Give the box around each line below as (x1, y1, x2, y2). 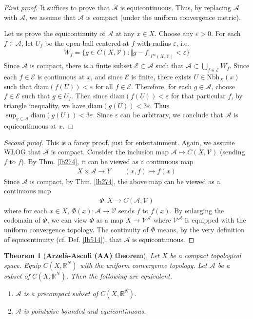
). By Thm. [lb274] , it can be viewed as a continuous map (21, 156, 194, 167)
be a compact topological (170, 250, 241, 261)
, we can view (47, 215, 88, 225)
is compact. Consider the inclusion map (51, 147, 169, 157)
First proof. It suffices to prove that (4, 2, 110, 12)
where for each (4, 205, 47, 215)
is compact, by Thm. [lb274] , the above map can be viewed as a (30, 176, 220, 186)
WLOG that (4, 147, 41, 157)
